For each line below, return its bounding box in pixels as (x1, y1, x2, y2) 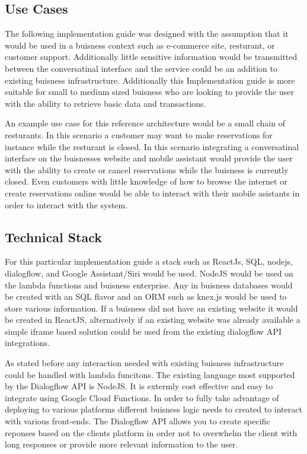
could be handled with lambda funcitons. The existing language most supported (5, 368, 295, 380)
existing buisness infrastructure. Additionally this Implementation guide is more (5, 74, 295, 86)
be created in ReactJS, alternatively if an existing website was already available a (5, 313, 300, 326)
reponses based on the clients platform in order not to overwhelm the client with (5, 426, 298, 439)
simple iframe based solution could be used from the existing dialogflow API (5, 325, 282, 337)
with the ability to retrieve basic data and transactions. (5, 97, 206, 109)
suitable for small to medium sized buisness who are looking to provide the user (5, 85, 294, 98)
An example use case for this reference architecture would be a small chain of (5, 117, 285, 129)
